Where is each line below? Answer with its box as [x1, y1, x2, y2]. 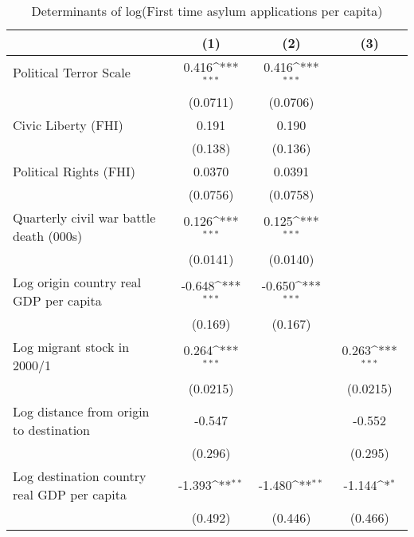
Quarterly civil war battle [13, 207, 156, 227]
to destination [13, 420, 90, 439]
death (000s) [13, 226, 83, 245]
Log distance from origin [13, 401, 150, 421]
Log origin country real [13, 272, 142, 291]
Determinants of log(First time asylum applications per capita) [31, 2, 383, 20]
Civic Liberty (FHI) [13, 115, 123, 134]
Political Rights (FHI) [13, 161, 136, 180]
